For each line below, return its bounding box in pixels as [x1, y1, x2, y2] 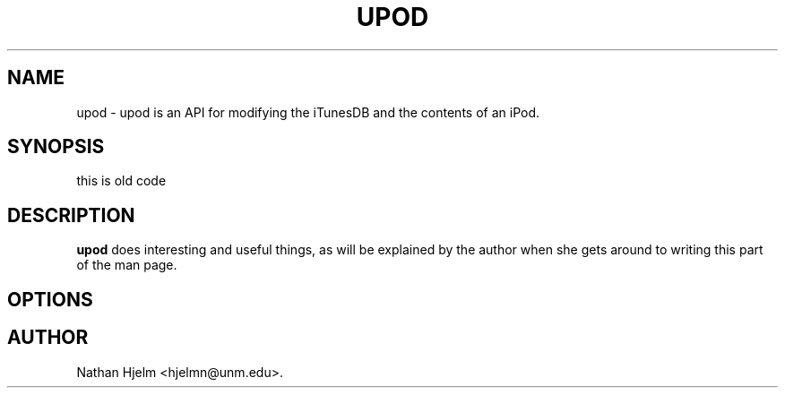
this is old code [76, 173, 167, 189]
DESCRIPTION [7, 203, 135, 227]
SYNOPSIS [7, 135, 105, 159]
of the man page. [76, 257, 177, 273]
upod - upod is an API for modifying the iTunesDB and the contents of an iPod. [76, 104, 540, 120]
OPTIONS [7, 288, 93, 311]
